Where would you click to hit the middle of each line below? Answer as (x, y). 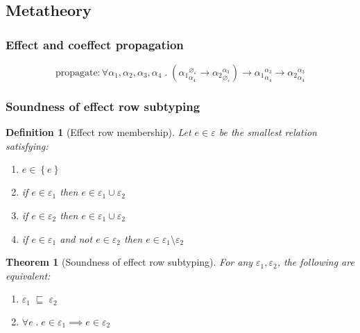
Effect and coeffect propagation (95, 44)
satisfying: (27, 145)
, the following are (316, 262)
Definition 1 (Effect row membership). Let (98, 132)
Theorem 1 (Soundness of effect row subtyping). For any (129, 262)
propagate (76, 73)
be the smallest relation (268, 132)
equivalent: (28, 275)
